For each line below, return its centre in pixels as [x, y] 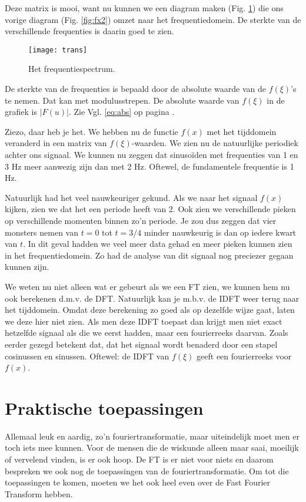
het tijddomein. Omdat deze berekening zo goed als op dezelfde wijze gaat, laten [150, 310]
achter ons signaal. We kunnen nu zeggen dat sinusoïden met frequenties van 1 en [152, 154]
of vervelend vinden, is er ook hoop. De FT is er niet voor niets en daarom [139, 459]
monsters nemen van [42, 232]
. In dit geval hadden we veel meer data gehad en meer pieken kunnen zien [158, 244]
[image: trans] [58, 50]
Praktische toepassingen [104, 407]
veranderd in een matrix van [56, 143]
